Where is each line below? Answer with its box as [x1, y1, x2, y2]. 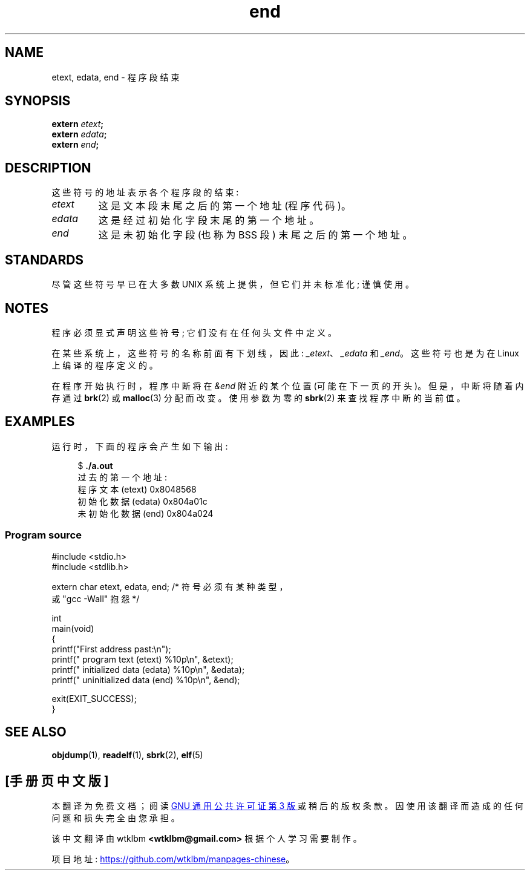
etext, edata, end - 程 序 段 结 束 [51, 71, 180, 82]
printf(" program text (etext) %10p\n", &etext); [51, 654, 234, 664]
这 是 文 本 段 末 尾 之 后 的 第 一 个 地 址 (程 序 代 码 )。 [98, 200, 351, 212]
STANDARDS [5, 252, 84, 267]
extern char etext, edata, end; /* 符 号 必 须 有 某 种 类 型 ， [51, 581, 288, 592]
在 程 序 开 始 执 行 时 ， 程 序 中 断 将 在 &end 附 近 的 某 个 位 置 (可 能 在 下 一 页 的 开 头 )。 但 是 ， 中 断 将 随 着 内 [51, 380, 524, 391]
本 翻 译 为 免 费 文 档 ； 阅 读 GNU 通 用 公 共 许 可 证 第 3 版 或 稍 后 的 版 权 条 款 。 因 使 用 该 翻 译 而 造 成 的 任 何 [51, 801, 523, 811]
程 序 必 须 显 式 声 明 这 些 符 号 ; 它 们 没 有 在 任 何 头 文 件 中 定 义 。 [51, 327, 336, 338]
